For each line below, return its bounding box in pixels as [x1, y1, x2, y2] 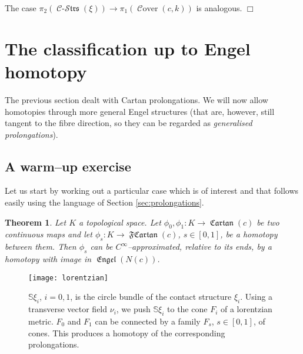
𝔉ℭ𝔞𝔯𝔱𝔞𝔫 [129, 231, 158, 240]
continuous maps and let [5, 228, 92, 240]
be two [257, 216, 279, 228]
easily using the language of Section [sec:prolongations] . [5, 196, 204, 209]
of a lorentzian [220, 303, 272, 315]
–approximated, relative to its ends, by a [127, 240, 272, 253]
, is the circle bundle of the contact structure [70, 290, 232, 303]
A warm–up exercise [5, 157, 131, 175]
